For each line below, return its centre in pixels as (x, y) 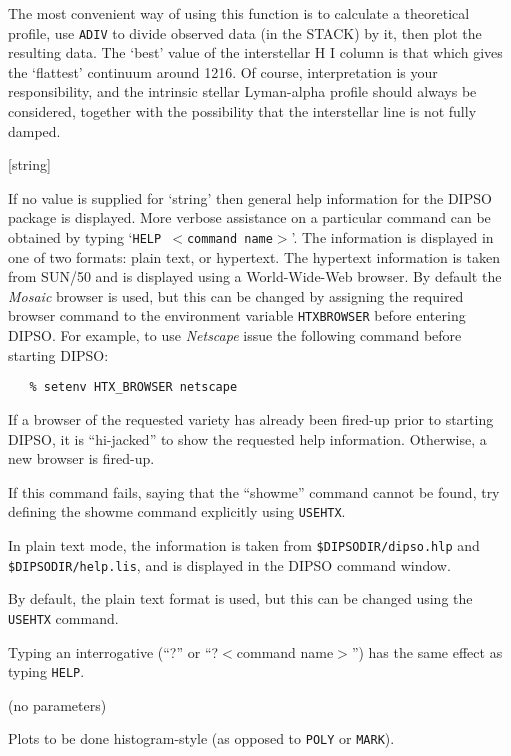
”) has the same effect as (427, 651)
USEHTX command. (63, 617)
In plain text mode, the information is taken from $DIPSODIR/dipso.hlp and (244, 544)
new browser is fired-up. (81, 458)
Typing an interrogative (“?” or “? (113, 651)
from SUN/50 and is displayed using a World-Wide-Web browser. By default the (255, 276)
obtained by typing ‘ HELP (85, 237)
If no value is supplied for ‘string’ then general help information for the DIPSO (250, 197)
